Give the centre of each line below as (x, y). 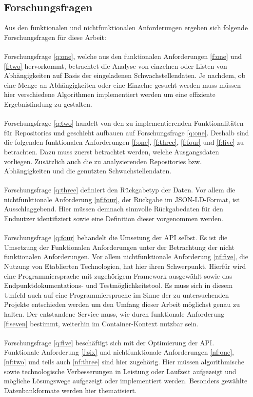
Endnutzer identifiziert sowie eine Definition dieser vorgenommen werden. (114, 218)
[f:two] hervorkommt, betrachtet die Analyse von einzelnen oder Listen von (116, 66)
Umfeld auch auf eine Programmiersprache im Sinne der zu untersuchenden (117, 294)
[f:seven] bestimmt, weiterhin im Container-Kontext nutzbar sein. (101, 323)
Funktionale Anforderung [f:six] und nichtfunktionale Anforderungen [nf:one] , (119, 352)
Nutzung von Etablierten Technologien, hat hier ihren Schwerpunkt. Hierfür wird (125, 266)
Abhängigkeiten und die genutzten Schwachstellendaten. (88, 171)
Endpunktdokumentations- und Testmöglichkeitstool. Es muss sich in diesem (118, 285)
